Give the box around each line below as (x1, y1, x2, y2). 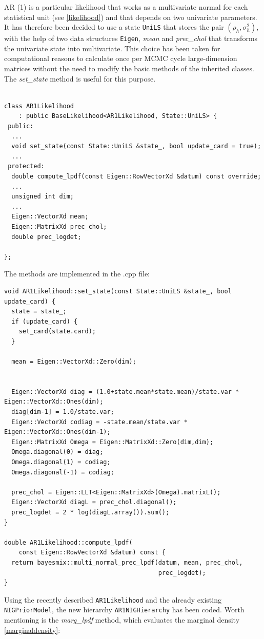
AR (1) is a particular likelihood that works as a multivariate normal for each (4, 2, 248, 12)
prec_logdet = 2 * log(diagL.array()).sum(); (11, 508, 170, 516)
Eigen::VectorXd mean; (11, 213, 89, 221)
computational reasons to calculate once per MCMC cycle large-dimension (4, 53, 237, 64)
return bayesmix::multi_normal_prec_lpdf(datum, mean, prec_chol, (11, 558, 243, 566)
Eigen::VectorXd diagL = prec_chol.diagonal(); (11, 498, 177, 506)
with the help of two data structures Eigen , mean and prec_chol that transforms (4, 33, 258, 44)
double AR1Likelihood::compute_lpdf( (4, 538, 133, 546)
